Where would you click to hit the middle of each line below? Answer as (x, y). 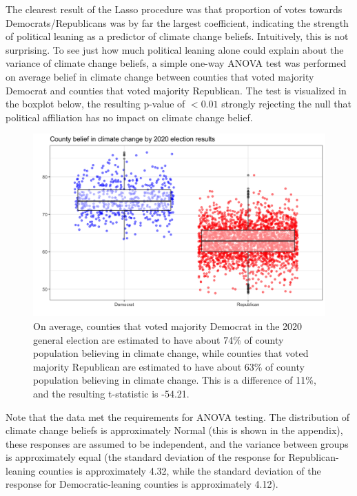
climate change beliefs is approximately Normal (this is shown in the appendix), (174, 430)
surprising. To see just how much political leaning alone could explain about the (175, 49)
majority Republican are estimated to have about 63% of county (169, 366)
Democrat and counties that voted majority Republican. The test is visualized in (176, 90)
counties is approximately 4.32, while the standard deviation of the (180, 470)
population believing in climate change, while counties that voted (171, 353)
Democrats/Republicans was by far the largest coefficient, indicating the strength (177, 22)
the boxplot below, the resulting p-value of (95, 104)
